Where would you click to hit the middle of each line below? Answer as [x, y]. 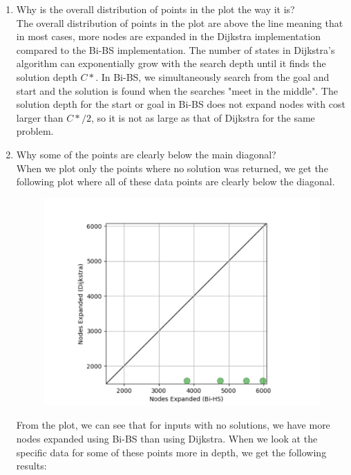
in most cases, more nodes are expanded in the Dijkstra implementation [168, 36]
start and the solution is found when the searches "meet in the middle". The [177, 90]
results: [31, 466]
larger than [40, 117]
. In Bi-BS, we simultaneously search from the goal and [212, 76]
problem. [35, 131]
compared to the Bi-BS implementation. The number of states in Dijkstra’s [175, 49]
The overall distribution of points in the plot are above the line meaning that [180, 22]
